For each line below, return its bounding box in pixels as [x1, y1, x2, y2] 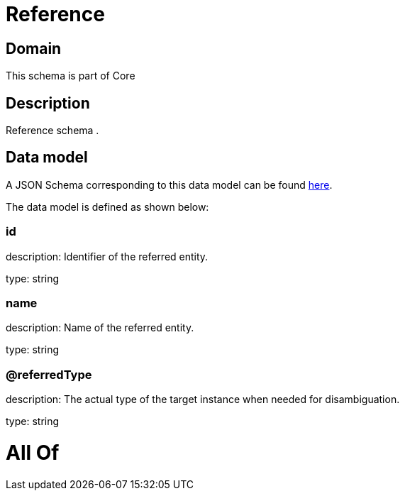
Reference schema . [6, 124, 99, 137]
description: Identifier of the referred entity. [6, 250, 209, 263]
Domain [6, 39, 62, 57]
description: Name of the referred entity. [6, 321, 194, 334]
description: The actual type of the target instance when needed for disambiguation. [6, 393, 400, 406]
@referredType [6, 367, 92, 382]
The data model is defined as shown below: [6, 200, 209, 213]
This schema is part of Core [6, 70, 135, 82]
